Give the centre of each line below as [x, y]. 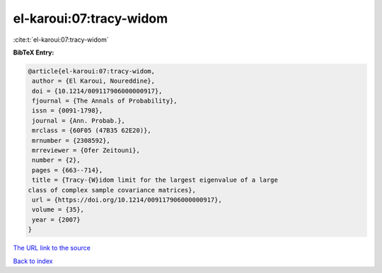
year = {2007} [56, 220]
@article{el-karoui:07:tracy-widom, [92, 71]
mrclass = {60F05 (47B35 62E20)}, [92, 130]
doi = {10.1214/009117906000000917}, [97, 91]
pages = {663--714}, [68, 170]
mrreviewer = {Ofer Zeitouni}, [86, 151]
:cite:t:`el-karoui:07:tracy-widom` [61, 40]
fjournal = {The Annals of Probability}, [105, 101]
